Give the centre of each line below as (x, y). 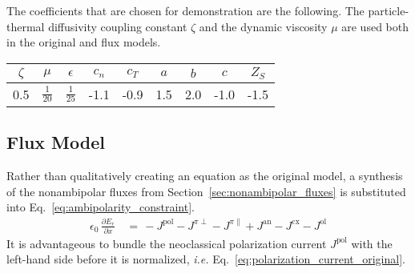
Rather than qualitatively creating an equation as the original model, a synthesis (205, 175)
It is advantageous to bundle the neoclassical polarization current (167, 243)
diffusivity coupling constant (118, 26)
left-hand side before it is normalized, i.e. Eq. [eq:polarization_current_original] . (206, 259)
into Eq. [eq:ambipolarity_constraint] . (101, 207)
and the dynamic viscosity (263, 26)
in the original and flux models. (84, 42)
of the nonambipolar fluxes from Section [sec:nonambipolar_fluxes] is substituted (206, 191)
